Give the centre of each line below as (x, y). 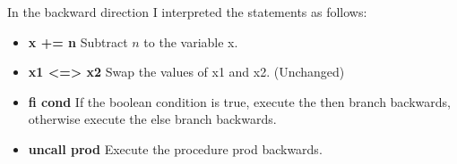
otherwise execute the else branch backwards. (152, 119)
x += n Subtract (78, 41)
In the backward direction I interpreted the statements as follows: (187, 12)
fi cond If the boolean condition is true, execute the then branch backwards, (239, 101)
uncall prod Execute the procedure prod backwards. (175, 148)
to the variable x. (191, 41)
